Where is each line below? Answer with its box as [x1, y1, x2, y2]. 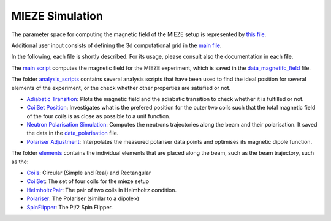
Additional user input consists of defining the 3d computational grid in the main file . [11, 42, 222, 49]
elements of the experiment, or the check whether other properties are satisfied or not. [11, 84, 231, 91]
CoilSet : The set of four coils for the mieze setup [26, 178, 150, 185]
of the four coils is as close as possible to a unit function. [26, 112, 171, 119]
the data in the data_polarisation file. [26, 129, 119, 137]
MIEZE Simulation [11, 9, 104, 23]
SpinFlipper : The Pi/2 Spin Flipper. [26, 203, 113, 211]
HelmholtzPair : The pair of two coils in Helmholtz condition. [26, 186, 177, 193]
